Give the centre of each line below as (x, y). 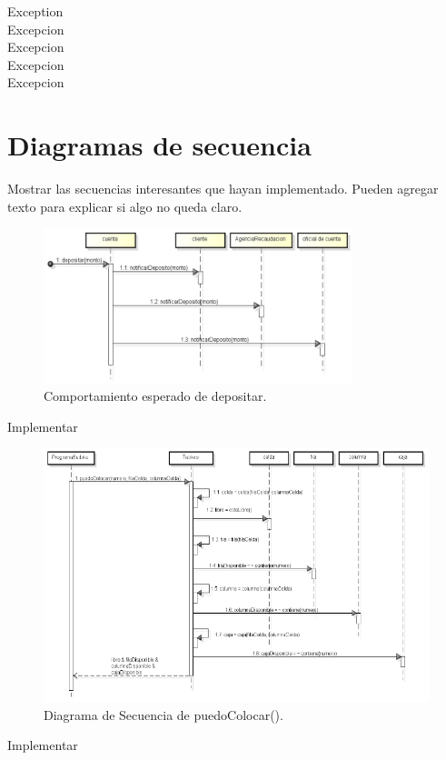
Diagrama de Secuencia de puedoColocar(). (164, 714)
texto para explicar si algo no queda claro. (125, 206)
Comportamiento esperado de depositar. (155, 396)
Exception (35, 11)
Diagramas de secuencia (159, 145)
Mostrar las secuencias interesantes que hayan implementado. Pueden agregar (223, 189)
